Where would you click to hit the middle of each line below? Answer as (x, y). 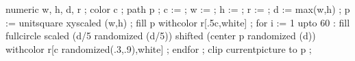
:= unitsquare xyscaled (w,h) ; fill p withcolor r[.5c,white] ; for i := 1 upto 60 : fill (178, 22)
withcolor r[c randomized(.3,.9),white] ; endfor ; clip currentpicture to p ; (159, 48)
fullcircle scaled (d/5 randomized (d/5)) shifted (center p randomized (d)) (161, 36)
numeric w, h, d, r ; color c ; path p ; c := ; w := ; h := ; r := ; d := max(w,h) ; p (178, 9)
